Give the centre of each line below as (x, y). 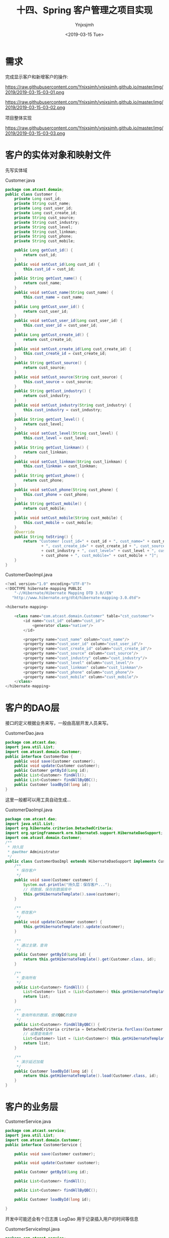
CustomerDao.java (24, 733)
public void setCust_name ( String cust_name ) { (64, 292)
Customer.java (20, 180)
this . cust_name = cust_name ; (54, 297)
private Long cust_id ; (38, 199)
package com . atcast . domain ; (35, 189)
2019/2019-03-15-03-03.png (35, 133)
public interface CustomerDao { (39, 756)
